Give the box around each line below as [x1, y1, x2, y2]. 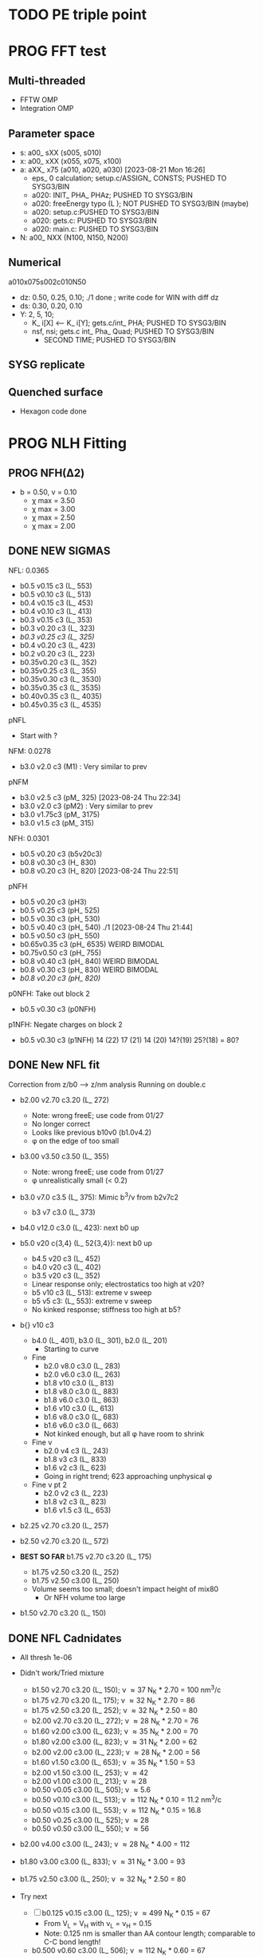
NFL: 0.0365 [8, 565, 49, 575]
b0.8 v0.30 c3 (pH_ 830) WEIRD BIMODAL [19, 965, 159, 974]
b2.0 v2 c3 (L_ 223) [43, 1488, 109, 1498]
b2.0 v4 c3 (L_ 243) [43, 1446, 109, 1456]
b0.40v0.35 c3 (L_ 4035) [19, 691, 102, 700]
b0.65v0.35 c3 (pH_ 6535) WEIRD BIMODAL [19, 939, 165, 949]
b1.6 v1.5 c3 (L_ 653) [43, 1505, 112, 1515]
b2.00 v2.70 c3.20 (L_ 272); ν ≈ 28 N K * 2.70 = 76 [31, 1716, 199, 1727]
